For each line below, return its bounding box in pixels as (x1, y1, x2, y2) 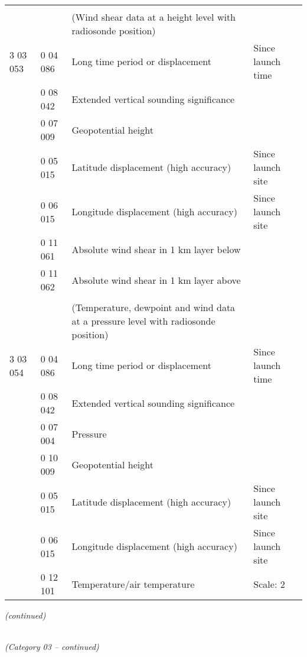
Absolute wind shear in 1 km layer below (71, 242, 241, 256)
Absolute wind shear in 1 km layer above (71, 273, 241, 287)
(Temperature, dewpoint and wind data (71, 300, 236, 314)
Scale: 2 (253, 577, 285, 591)
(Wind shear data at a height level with (71, 10, 236, 24)
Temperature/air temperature (71, 577, 195, 591)
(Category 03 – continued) (5, 640, 99, 653)
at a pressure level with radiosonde (71, 314, 215, 328)
